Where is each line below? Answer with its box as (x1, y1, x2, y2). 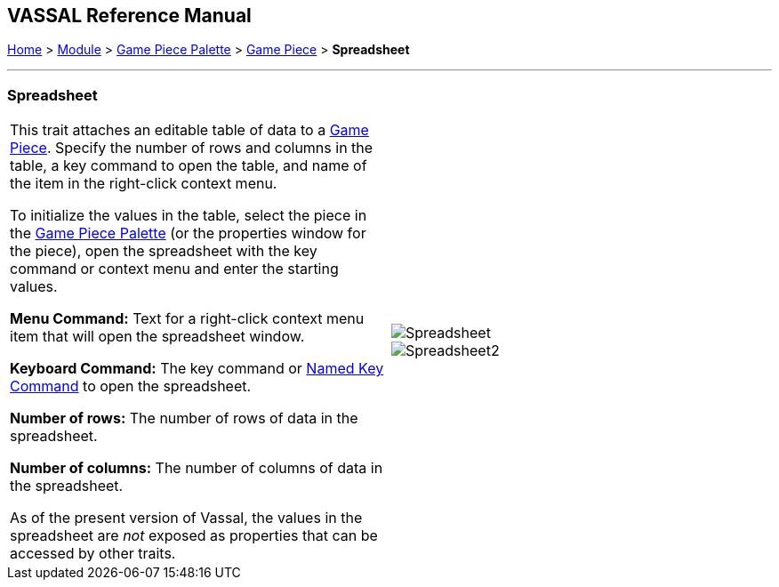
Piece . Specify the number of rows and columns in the (10, 139, 373, 157)
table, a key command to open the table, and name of (10, 157, 367, 175)
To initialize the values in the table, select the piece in (10, 206, 367, 225)
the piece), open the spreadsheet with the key (10, 242, 317, 261)
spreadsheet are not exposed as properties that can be (10, 527, 378, 545)
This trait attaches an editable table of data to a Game (10, 121, 369, 140)
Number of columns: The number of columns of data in (10, 459, 383, 478)
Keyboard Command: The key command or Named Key (10, 359, 384, 378)
